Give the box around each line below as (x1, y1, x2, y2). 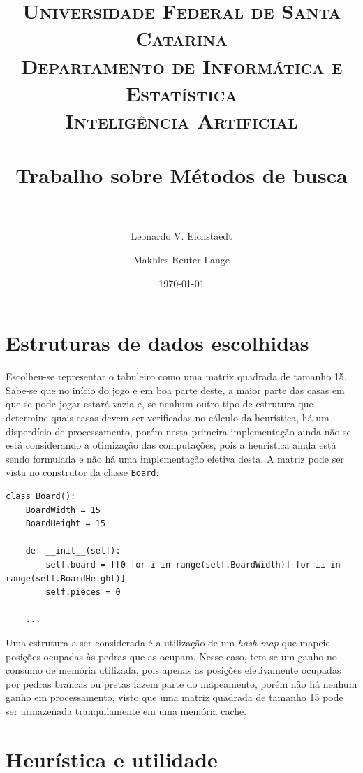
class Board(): (6, 491, 76, 501)
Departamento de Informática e (20, 51, 343, 80)
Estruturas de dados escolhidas (6, 328, 309, 357)
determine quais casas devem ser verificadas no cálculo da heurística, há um (6, 410, 329, 424)
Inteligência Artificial (65, 106, 298, 134)
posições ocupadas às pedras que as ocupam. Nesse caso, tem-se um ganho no (6, 649, 337, 663)
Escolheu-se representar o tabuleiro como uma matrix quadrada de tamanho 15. (6, 369, 347, 384)
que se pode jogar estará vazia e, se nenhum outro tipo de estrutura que (6, 396, 313, 411)
